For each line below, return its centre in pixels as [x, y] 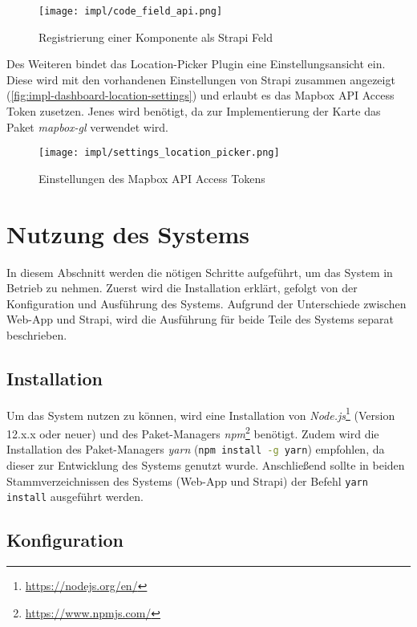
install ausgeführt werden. [75, 497]
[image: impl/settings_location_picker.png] [159, 153]
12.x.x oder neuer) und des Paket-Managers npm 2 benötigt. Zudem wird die [193, 432]
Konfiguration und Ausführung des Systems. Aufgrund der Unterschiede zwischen [206, 303]
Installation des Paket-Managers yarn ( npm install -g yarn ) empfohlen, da [196, 449]
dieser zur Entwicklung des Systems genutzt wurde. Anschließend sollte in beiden [206, 464]
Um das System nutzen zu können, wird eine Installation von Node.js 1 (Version [201, 413]
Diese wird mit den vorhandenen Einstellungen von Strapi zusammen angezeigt [201, 79]
